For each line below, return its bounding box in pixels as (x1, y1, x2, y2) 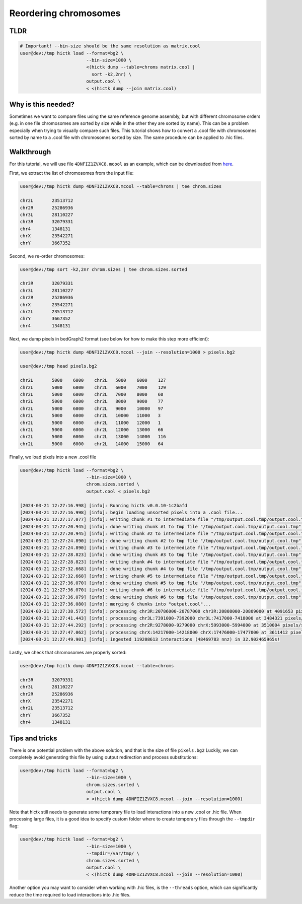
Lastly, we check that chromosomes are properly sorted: (9, 650, 127, 656)
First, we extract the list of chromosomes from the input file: (9, 170, 134, 176)
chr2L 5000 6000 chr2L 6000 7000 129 (20, 384, 166, 390)
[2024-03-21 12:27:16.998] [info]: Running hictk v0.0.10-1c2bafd (20, 503, 187, 508)
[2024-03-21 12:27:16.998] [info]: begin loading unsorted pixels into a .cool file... (20, 510, 243, 516)
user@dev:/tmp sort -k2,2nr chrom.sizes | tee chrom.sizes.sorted (20, 266, 187, 272)
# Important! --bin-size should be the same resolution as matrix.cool (20, 43, 201, 49)
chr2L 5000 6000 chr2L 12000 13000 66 (20, 427, 164, 433)
